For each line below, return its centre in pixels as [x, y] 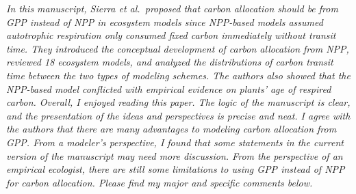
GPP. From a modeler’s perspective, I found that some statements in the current [175, 142]
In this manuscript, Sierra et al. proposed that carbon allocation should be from [172, 8]
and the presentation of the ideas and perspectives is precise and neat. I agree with [178, 115]
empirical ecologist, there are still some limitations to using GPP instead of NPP [176, 169]
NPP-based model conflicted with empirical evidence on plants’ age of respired [169, 88]
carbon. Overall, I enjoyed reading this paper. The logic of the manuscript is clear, [178, 102]
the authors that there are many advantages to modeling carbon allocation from [171, 129]
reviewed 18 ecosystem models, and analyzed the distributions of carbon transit [170, 62]
